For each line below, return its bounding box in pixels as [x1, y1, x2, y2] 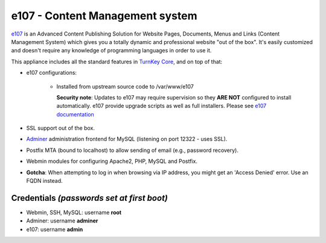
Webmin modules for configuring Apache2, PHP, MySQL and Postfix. [26, 157, 197, 165]
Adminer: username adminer [26, 217, 98, 224]
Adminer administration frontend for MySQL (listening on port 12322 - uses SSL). [26, 136, 228, 143]
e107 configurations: [26, 69, 77, 77]
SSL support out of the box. [26, 124, 95, 132]
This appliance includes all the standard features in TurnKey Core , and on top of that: [11, 58, 223, 65]
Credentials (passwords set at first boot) [11, 193, 168, 203]
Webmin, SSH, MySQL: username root [26, 209, 122, 216]
